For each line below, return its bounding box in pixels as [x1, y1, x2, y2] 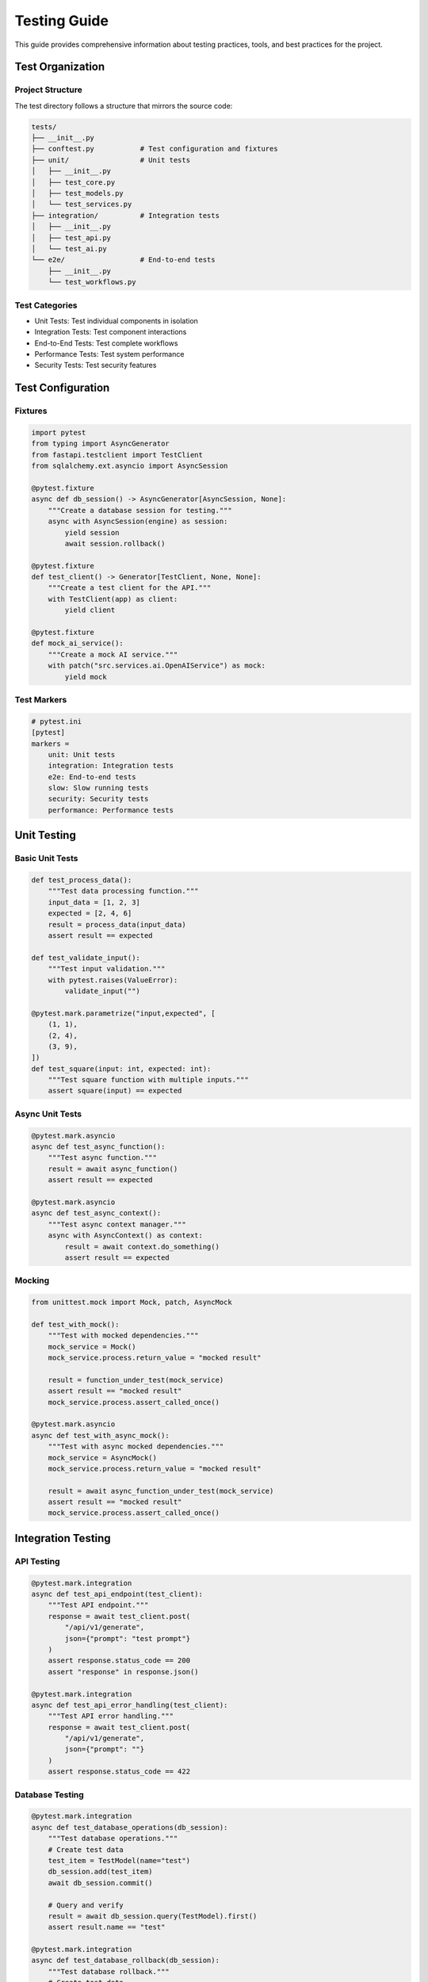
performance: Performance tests [48, 805, 174, 814]
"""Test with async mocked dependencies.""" [48, 1442, 224, 1451]
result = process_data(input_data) [48, 920, 186, 929]
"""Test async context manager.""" [48, 1219, 186, 1229]
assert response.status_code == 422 [48, 1767, 190, 1776]
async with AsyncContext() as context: [48, 1231, 204, 1240]
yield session [64, 528, 120, 537]
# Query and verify [48, 1900, 124, 1910]
